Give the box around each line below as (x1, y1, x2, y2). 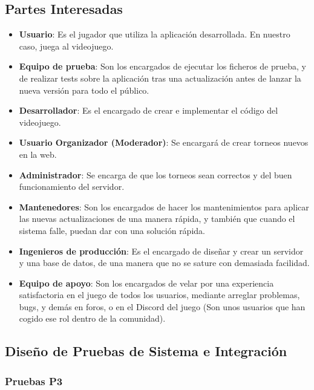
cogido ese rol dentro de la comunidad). (19, 312, 166, 325)
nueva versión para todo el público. (19, 83, 149, 96)
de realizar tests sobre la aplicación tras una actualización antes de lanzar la (19, 71, 301, 84)
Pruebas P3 (5, 373, 63, 388)
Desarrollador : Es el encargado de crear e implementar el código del (19, 104, 278, 117)
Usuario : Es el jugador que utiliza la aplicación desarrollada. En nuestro (19, 28, 290, 41)
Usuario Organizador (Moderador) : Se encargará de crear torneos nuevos (19, 136, 309, 149)
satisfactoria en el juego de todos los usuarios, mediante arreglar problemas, (19, 288, 300, 301)
